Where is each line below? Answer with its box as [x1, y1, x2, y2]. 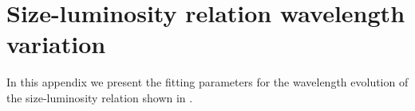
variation [6, 28, 106, 60]
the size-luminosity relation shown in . [6, 89, 193, 105]
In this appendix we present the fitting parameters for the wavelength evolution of [6, 74, 409, 90]
